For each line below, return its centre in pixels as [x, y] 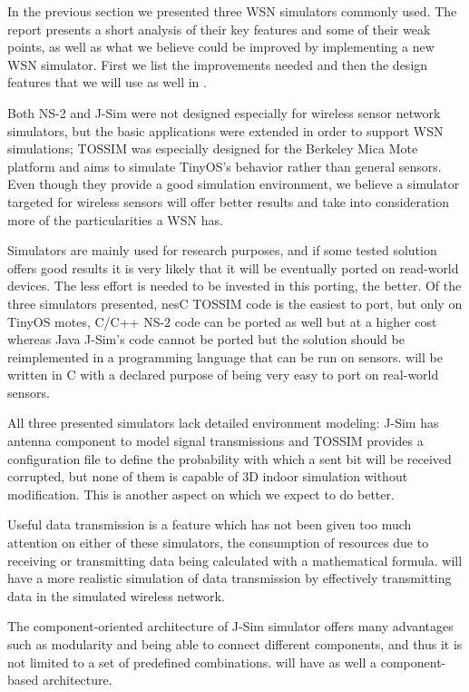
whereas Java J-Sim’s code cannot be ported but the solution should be [206, 339]
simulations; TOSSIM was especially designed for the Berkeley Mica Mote [213, 148]
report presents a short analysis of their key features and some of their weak [219, 29]
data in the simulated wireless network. [116, 595]
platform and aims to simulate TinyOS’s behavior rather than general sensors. [225, 166]
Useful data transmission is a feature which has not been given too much [210, 524]
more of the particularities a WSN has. [115, 219]
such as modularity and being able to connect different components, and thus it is [235, 644]
